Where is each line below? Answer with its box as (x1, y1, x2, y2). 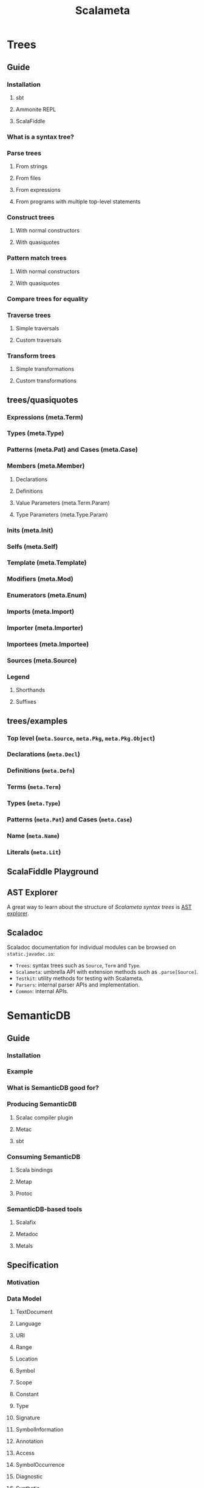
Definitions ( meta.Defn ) (7, 766, 75, 775)
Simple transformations (15, 365, 75, 373)
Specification (7, 1260, 59, 1270)
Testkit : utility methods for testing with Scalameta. (15, 975, 144, 982)
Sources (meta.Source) (7, 656, 78, 665)
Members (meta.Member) (7, 462, 85, 471)
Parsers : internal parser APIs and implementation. (15, 981, 140, 988)
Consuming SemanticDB (7, 1152, 81, 1161)
